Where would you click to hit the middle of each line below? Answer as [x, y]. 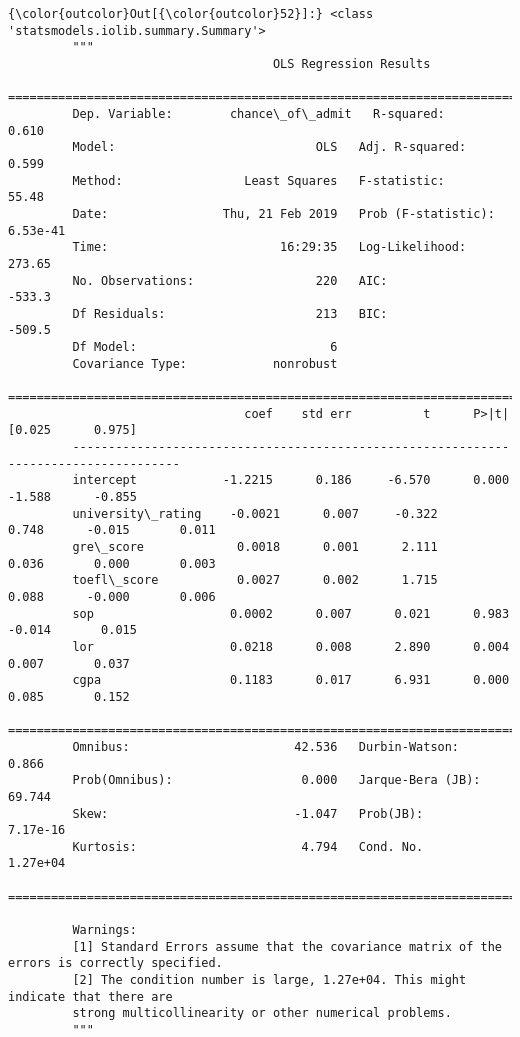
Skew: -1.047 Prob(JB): [248, 813]
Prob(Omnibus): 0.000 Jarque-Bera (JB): [276, 780]
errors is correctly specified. [115, 963]
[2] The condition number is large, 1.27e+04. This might [269, 980]
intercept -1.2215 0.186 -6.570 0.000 [291, 480]
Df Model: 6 [205, 347]
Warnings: [104, 930]
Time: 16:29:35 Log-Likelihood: [269, 247]
